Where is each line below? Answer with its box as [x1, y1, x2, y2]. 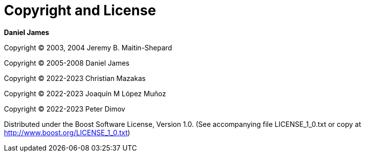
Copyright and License [4, 2, 156, 19]
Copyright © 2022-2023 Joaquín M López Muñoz [4, 89, 166, 98]
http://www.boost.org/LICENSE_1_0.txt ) [4, 128, 131, 137]
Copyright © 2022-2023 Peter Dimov [4, 104, 126, 113]
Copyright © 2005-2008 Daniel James [4, 58, 130, 67]
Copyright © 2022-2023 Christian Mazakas [4, 74, 146, 82]
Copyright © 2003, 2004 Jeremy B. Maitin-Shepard [4, 43, 172, 52]
